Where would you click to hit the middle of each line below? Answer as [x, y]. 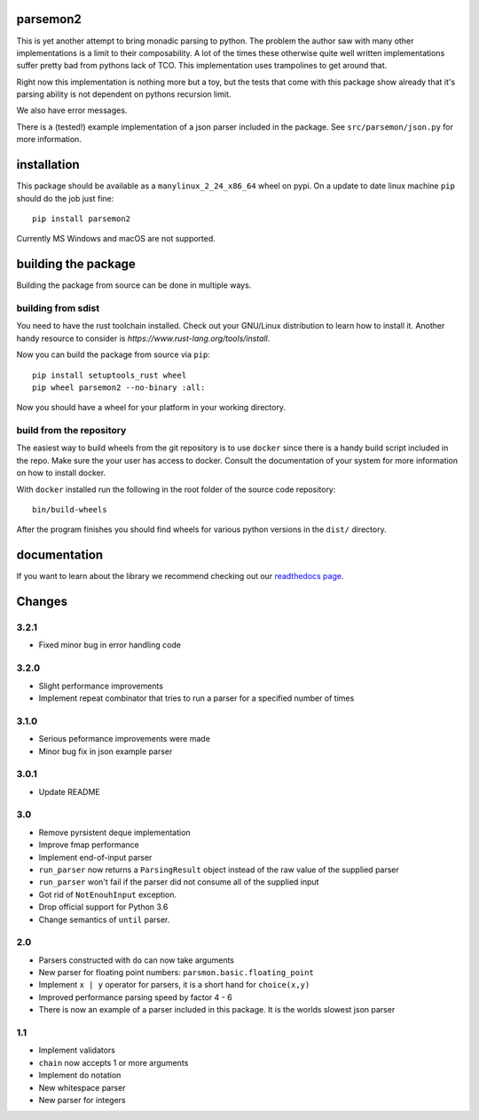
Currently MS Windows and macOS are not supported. [116, 239]
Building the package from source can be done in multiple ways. [134, 285]
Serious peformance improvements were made [124, 739]
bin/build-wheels [70, 510]
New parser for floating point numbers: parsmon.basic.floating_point [176, 973]
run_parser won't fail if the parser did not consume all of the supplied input [179, 882]
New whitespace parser [82, 1087]
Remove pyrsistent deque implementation [114, 832]
